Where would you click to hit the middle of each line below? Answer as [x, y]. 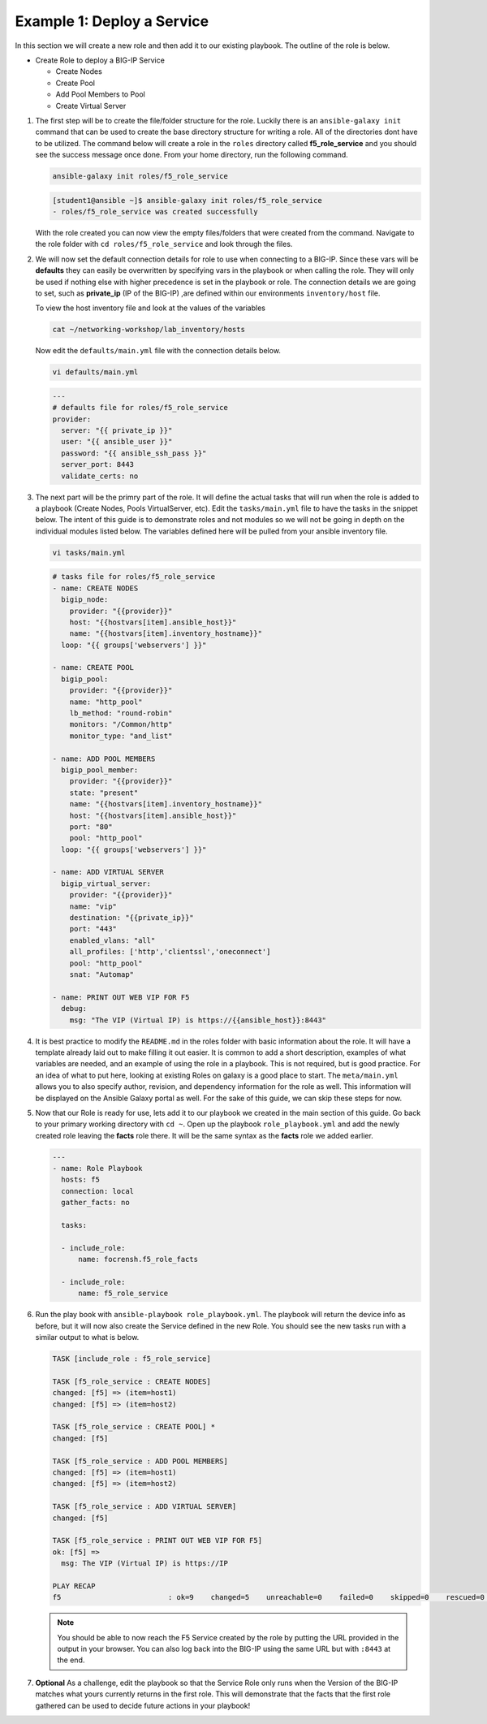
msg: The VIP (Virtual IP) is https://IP [145, 1564]
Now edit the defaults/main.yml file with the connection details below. [158, 351]
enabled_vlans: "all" [112, 940]
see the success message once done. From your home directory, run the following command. [192, 155]
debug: [74, 1009]
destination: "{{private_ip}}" [131, 918]
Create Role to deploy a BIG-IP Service [100, 60]
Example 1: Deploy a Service [112, 21]
